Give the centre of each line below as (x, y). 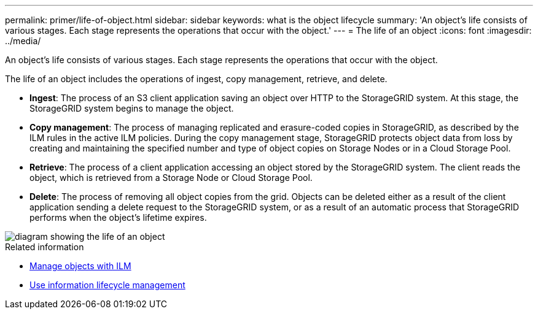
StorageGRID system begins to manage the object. (132, 108)
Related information (45, 247)
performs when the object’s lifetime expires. (118, 217)
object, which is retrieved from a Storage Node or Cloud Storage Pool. (171, 178)
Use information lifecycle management (107, 285)
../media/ (23, 41)
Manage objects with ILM (80, 266)
